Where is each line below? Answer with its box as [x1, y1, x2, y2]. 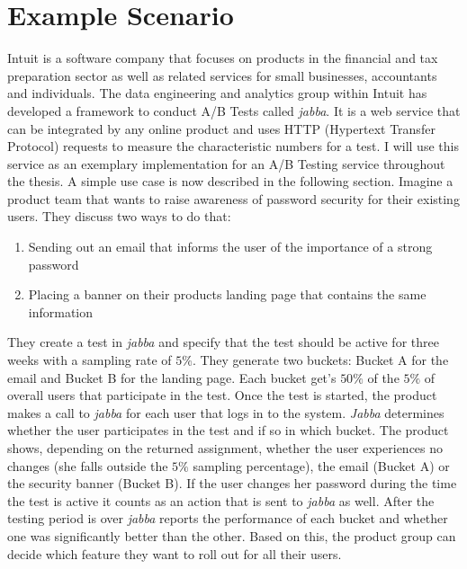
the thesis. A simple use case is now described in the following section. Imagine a [7, 172, 454, 191]
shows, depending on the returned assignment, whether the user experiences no [7, 439, 444, 457]
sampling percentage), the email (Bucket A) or [193, 456, 450, 475]
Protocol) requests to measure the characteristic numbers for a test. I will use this [7, 137, 459, 156]
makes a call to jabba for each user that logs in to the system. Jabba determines [7, 403, 445, 422]
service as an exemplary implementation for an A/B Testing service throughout [7, 154, 445, 173]
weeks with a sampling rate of [7, 351, 172, 369]
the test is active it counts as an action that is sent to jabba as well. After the [7, 491, 435, 510]
